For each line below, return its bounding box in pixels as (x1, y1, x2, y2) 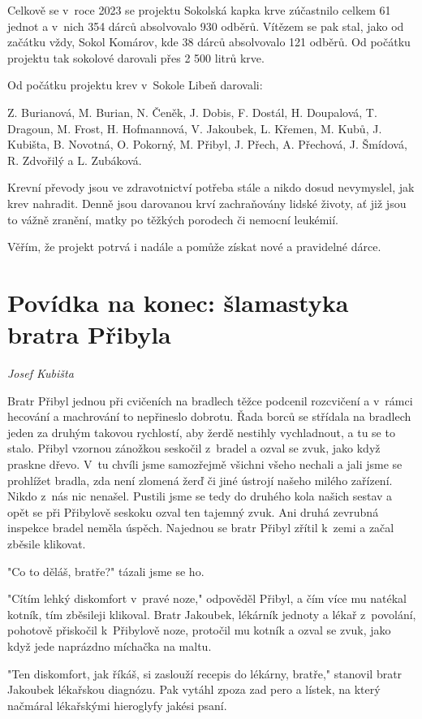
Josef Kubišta (7, 365, 74, 382)
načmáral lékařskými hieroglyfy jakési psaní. (7, 696, 227, 713)
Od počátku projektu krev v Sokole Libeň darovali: (7, 76, 263, 93)
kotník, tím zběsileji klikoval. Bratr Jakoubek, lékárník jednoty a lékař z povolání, (7, 605, 416, 622)
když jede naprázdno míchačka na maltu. (7, 637, 212, 654)
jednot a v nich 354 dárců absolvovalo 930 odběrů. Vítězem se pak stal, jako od (7, 17, 404, 34)
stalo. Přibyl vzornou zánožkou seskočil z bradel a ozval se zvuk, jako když (7, 440, 381, 457)
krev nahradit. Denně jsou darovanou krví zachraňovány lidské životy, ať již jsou (7, 194, 407, 211)
